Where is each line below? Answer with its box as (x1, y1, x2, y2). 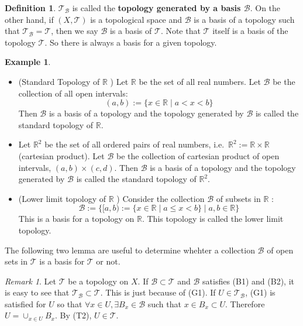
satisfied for (5, 297, 46, 310)
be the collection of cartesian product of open (116, 149, 280, 162)
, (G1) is (245, 286, 276, 298)
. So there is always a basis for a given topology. (44, 36, 217, 48)
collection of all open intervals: (18, 87, 128, 99)
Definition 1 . (5, 2, 56, 13)
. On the (250, 2, 281, 13)
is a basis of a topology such (194, 13, 295, 25)
